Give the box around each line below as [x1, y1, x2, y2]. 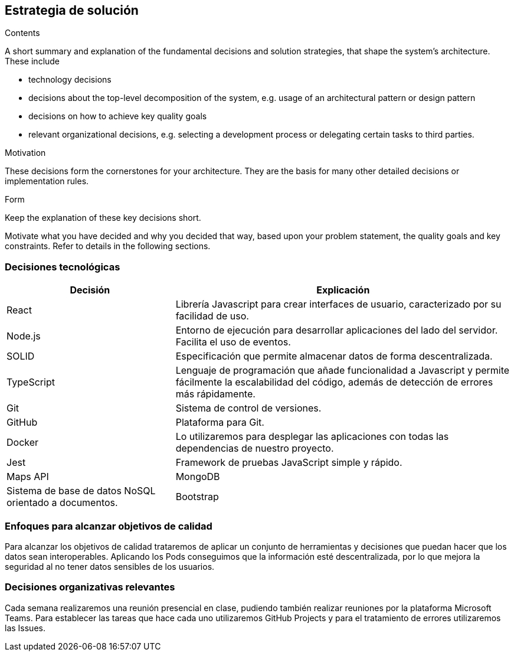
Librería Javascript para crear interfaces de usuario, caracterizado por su [175, 298, 502, 311]
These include [5, 56, 60, 67]
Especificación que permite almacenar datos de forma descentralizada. [175, 350, 493, 363]
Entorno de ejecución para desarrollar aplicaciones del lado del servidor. [175, 324, 498, 337]
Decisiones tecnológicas [5, 260, 120, 273]
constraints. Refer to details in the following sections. [5, 241, 211, 252]
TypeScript [6, 376, 55, 389]
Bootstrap [175, 491, 219, 503]
